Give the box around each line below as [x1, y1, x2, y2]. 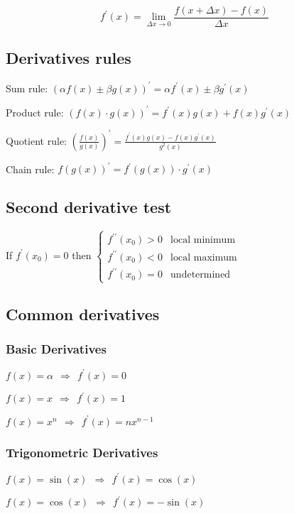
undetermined [170, 270, 231, 280]
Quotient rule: [6, 133, 67, 148]
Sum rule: [6, 80, 48, 95]
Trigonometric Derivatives [6, 443, 158, 461]
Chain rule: [6, 161, 55, 176]
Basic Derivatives [6, 340, 107, 358]
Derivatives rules [6, 47, 131, 69]
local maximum [170, 252, 237, 263]
